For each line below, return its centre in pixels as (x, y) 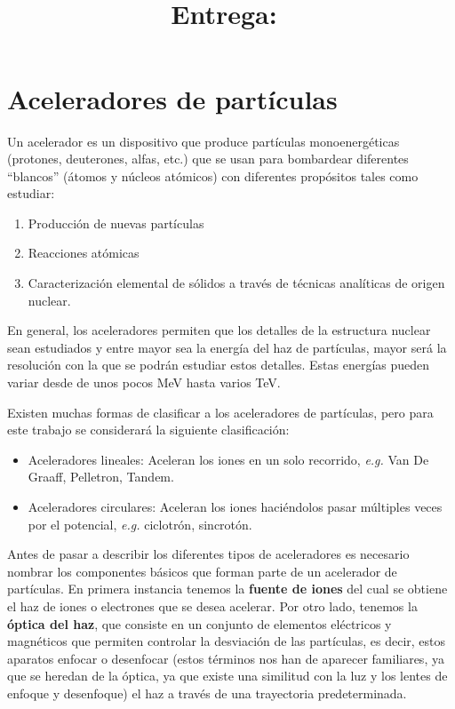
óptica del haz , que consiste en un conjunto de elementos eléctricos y (200, 623)
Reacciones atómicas (84, 253)
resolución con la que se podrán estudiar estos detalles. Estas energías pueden (219, 365)
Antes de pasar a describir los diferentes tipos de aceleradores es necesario (208, 554)
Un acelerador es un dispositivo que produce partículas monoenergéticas (204, 141)
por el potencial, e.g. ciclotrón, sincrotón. (140, 524)
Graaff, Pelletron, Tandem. (101, 477)
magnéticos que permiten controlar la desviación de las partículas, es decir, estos (227, 641)
